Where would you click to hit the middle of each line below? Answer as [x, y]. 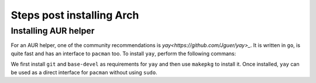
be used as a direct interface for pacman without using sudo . [84, 72]
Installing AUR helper [53, 31]
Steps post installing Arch [75, 15]
